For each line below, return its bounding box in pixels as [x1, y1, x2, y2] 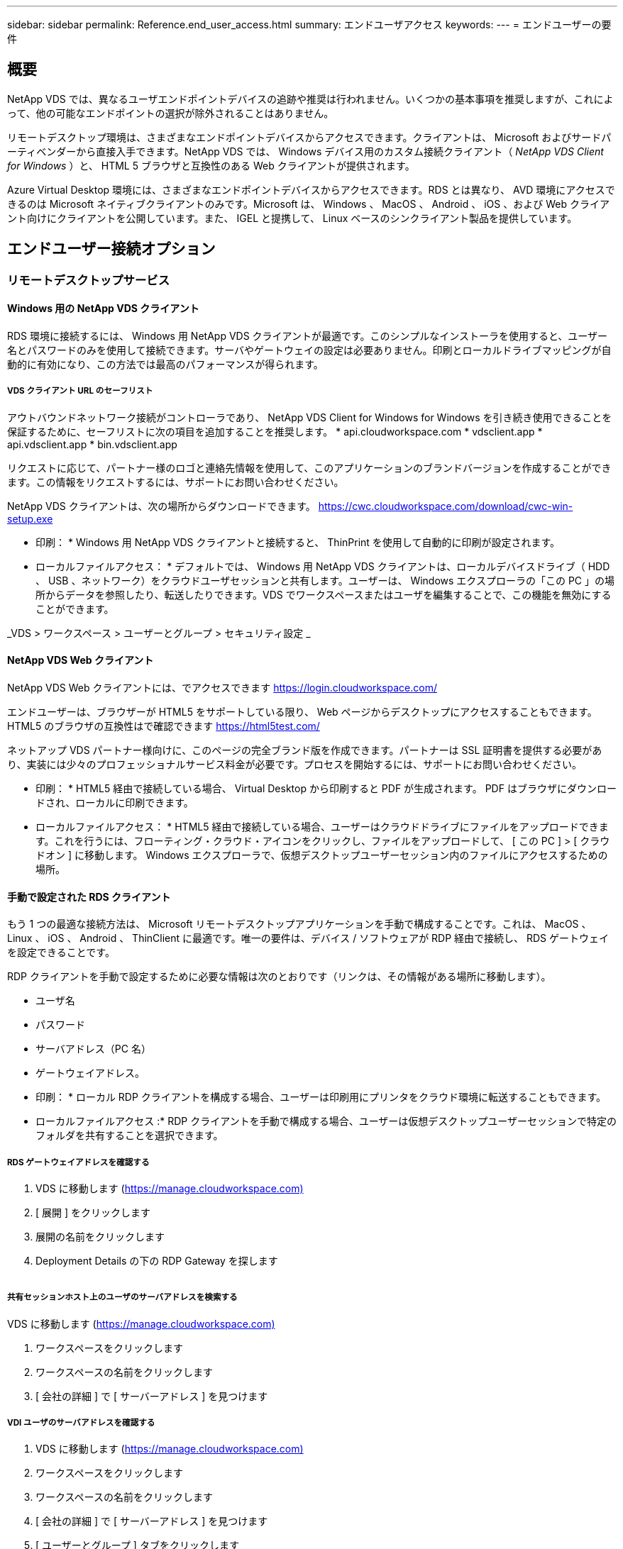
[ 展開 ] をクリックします [35, 1206, 151, 1218]
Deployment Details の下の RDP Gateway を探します [35, 1254, 278, 1267]
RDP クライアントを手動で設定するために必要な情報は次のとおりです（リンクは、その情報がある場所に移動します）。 [7, 970, 551, 983]
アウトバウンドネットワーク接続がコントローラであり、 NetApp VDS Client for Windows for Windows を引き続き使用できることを [7, 411, 612, 423]
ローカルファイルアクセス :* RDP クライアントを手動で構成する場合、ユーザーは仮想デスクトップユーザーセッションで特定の [35, 1115, 617, 1128]
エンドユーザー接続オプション [7, 240, 216, 258]
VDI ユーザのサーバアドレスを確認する [7, 1418, 155, 1428]
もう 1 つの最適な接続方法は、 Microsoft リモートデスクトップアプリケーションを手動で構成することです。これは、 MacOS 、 [7, 918, 592, 931]
